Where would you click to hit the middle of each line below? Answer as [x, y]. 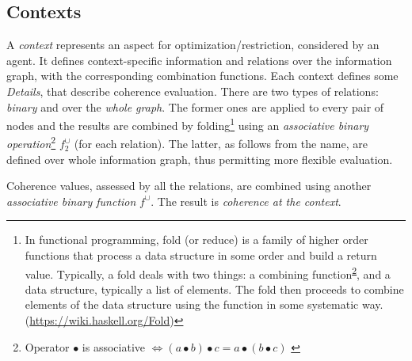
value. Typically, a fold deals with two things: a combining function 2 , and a [208, 272]
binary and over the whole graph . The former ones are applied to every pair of [195, 106]
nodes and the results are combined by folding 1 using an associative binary [188, 124]
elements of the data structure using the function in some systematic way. [204, 304]
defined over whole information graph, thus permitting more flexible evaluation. [200, 159]
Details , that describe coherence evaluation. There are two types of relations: [193, 91]
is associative [113, 346]
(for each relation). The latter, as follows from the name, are [221, 144]
